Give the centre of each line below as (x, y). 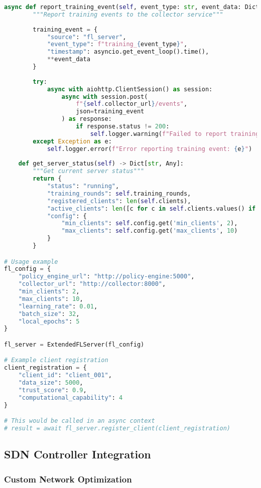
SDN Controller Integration (78, 454)
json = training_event (110, 112)
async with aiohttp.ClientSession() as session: (130, 89)
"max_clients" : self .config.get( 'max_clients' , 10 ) (150, 231)
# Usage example (31, 262)
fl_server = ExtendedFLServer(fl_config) (74, 344)
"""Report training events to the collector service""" (128, 14)
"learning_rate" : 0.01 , (58, 306)
